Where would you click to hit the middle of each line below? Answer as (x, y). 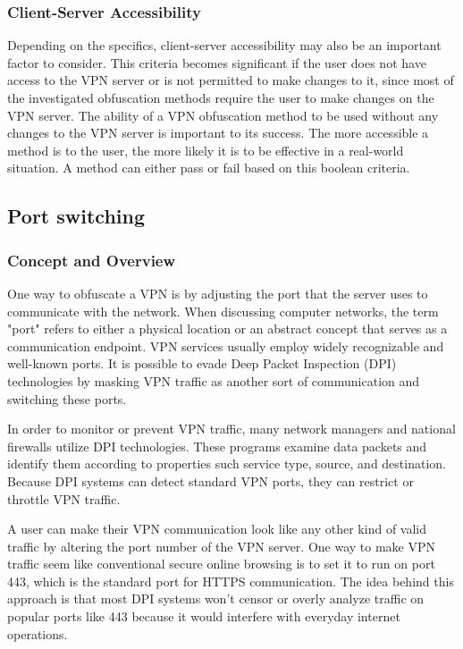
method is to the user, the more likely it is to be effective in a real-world (206, 150)
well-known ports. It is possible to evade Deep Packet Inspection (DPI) (202, 363)
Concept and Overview (92, 260)
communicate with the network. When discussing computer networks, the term (223, 311)
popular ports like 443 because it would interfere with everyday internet (204, 616)
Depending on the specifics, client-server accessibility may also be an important (224, 45)
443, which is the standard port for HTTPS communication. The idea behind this (231, 581)
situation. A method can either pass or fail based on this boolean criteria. (209, 168)
